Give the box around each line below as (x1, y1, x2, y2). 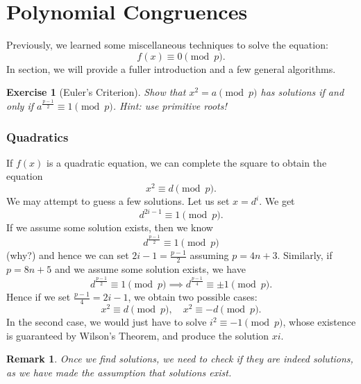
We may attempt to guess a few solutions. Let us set (6, 194, 230, 208)
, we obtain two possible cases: (128, 290, 258, 304)
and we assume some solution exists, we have (54, 262, 246, 276)
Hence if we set (6, 290, 71, 304)
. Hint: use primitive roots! (112, 99, 227, 112)
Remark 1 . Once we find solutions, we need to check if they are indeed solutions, (6, 351, 353, 366)
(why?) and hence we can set (6, 248, 129, 262)
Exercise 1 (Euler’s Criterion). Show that (6, 85, 186, 99)
